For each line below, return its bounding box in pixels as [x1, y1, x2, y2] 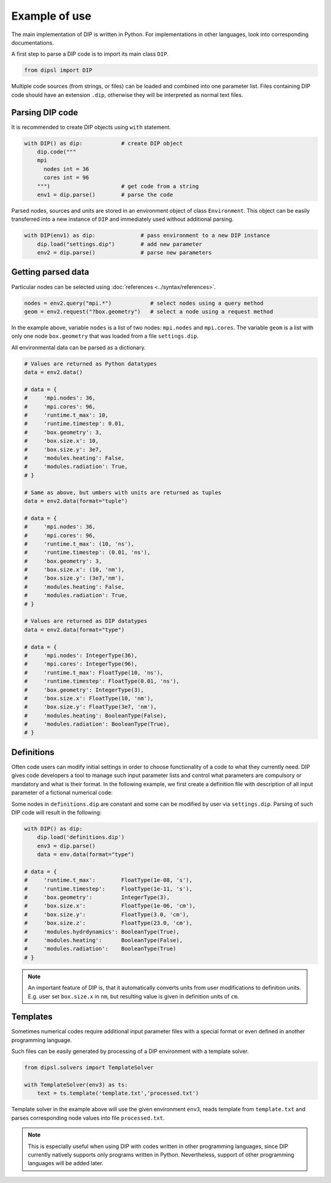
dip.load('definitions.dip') [37, 834, 125, 841]
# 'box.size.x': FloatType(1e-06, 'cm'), [24, 902, 196, 909]
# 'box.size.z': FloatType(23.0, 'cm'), [24, 920, 192, 927]
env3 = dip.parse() [37, 842, 96, 849]
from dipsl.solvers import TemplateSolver [24, 1064, 154, 1071]
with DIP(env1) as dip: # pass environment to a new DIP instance [24, 232, 270, 239]
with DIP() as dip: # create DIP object [24, 140, 183, 147]
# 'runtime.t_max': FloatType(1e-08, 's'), [24, 877, 192, 884]
